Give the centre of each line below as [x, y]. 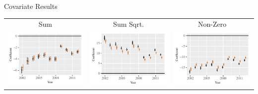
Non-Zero [212, 24]
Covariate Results [31, 6]
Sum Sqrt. [129, 24]
